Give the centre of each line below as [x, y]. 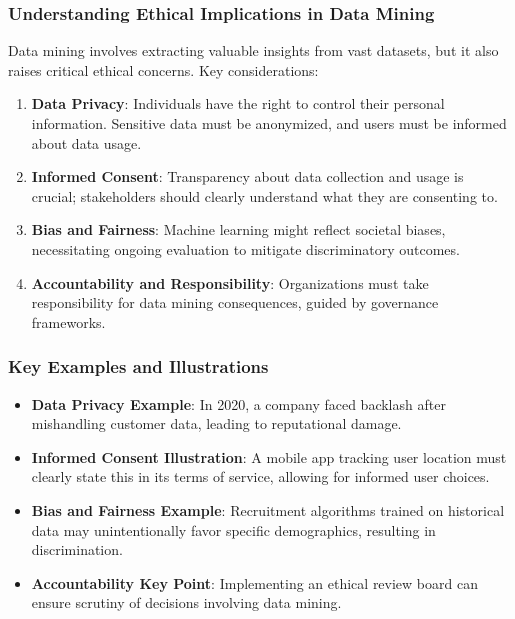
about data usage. [86, 142]
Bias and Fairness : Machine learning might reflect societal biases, [238, 229]
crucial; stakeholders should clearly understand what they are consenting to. [264, 195]
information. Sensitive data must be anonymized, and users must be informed [269, 123]
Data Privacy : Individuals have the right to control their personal [238, 103]
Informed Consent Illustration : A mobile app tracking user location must [269, 456]
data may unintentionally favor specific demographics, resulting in [233, 529]
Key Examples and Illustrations [138, 366]
